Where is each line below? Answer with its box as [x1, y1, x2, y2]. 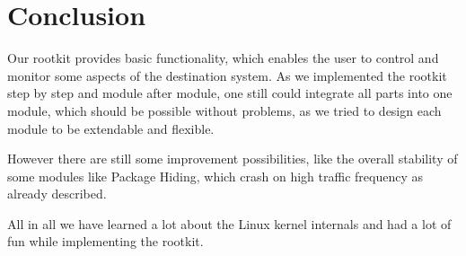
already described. [7, 184, 107, 203]
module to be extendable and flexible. [7, 119, 215, 137]
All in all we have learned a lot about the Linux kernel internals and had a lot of [7, 214, 452, 233]
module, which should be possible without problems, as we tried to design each [7, 101, 442, 119]
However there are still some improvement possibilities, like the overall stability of [7, 149, 458, 168]
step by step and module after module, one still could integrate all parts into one [7, 84, 453, 102]
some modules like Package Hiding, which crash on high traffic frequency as [7, 166, 423, 185]
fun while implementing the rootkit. [7, 232, 204, 251]
